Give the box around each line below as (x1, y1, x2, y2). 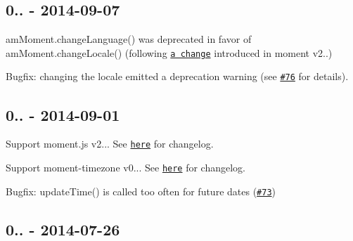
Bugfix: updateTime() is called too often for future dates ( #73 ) (6, 183, 276, 198)
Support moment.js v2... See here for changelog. (6, 136, 214, 151)
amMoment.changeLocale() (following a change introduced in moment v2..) (6, 45, 333, 60)
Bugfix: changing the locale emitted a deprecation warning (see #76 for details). (6, 69, 349, 84)
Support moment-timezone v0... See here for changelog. (6, 159, 246, 174)
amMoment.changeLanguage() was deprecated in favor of (6, 32, 252, 46)
